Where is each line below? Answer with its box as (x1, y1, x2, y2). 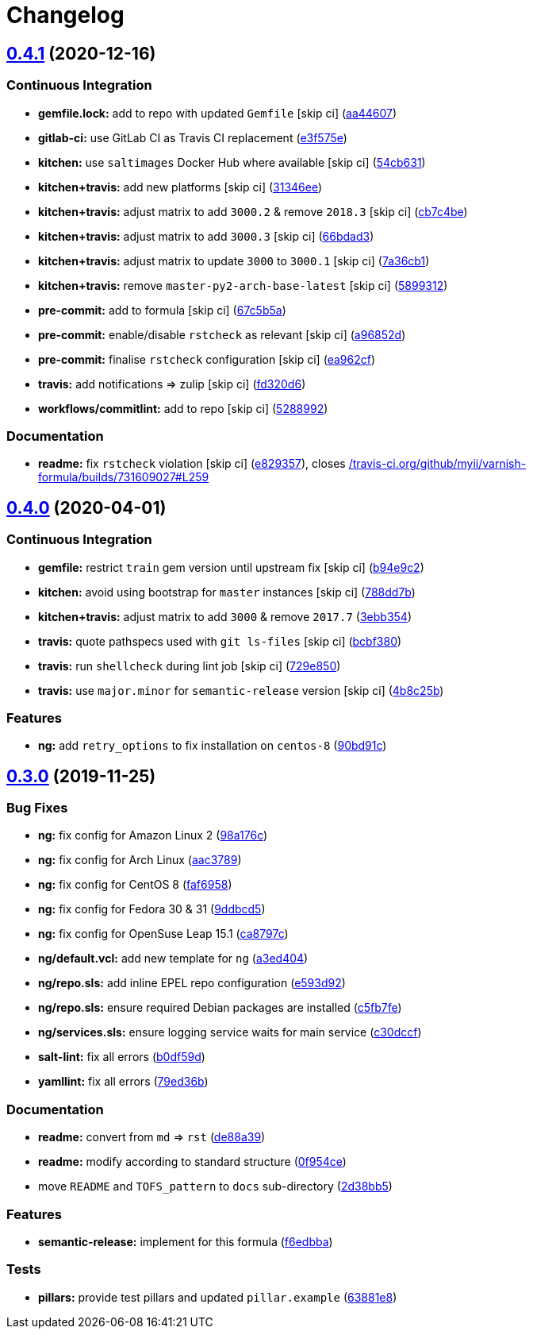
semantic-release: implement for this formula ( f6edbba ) (38, 1234, 333, 1248)
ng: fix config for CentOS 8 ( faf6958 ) (38, 878, 232, 892)
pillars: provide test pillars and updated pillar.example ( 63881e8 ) (38, 1290, 397, 1304)
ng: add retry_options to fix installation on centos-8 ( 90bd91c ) (38, 739, 387, 753)
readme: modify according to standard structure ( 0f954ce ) (38, 1155, 347, 1169)
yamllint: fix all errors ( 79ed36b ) (38, 1075, 209, 1089)
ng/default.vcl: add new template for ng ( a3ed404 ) (38, 951, 309, 966)
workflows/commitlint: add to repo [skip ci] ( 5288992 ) (38, 401, 328, 415)
